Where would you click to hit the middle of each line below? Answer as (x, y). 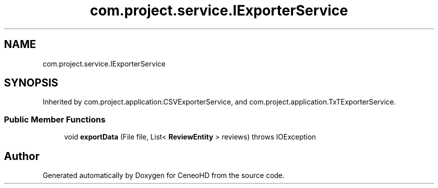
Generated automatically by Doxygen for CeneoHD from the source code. (164, 175)
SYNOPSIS (31, 83)
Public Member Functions (55, 119)
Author (22, 156)
